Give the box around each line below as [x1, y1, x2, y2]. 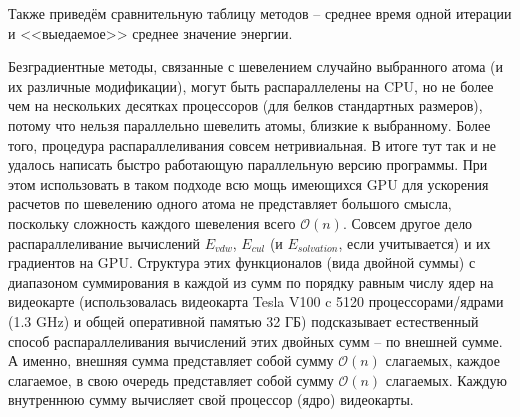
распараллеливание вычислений [8, 232, 201, 253]
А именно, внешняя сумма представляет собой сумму [8, 350, 334, 371]
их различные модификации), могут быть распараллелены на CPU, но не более [8, 75, 494, 96]
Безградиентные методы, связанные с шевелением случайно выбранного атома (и [8, 56, 504, 77]
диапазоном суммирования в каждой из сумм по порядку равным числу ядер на [8, 271, 494, 292]
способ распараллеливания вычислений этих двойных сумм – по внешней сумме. [8, 330, 503, 351]
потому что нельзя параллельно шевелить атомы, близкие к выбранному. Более [8, 114, 491, 135]
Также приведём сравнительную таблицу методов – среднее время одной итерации [8, 3, 512, 23]
